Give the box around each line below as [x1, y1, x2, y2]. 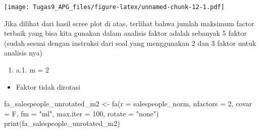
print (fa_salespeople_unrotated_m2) [4, 118, 120, 128]
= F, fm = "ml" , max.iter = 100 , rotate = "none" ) [4, 108, 159, 118]
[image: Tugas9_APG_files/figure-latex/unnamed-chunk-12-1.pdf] [4, 4, 225, 11]
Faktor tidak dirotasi [16, 81, 80, 92]
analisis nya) [4, 47, 42, 58]
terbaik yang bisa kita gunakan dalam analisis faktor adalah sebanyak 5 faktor [4, 28, 247, 38]
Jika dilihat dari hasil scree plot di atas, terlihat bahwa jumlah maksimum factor [4, 18, 254, 28]
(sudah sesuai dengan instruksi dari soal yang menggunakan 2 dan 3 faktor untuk [4, 37, 256, 48]
